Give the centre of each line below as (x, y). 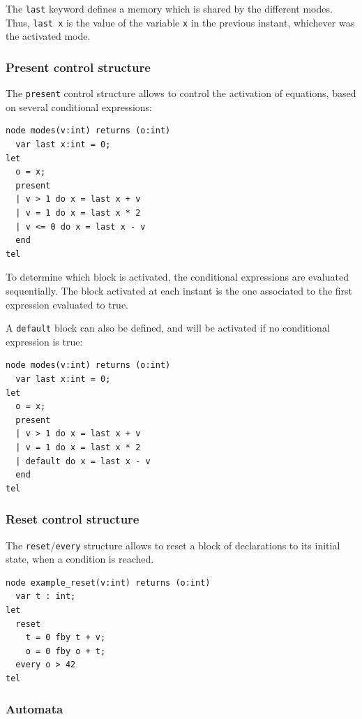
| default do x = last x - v (83, 461)
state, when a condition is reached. (80, 559)
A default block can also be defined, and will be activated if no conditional (168, 328)
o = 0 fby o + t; (66, 651)
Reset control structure (73, 519)
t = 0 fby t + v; (66, 638)
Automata (35, 709)
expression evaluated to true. (67, 304)
